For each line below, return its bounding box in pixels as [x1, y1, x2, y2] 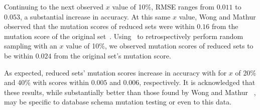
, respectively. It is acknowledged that [139, 77, 255, 87]
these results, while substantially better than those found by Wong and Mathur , [4, 86, 256, 97]
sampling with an [4, 40, 57, 51]
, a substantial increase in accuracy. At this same [20, 11, 171, 21]
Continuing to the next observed [4, 1, 104, 11]
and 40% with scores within [4, 77, 89, 87]
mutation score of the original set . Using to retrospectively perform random [4, 30, 243, 41]
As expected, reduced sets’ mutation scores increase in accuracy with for [4, 67, 227, 77]
